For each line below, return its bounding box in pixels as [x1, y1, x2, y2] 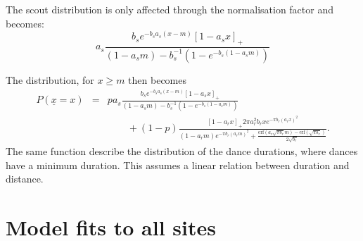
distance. [6, 171, 44, 186]
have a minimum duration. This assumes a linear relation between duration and [6, 157, 350, 172]
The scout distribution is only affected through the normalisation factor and [6, 2, 334, 16]
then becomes [128, 72, 186, 87]
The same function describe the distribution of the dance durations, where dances [6, 144, 358, 159]
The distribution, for [6, 72, 94, 87]
